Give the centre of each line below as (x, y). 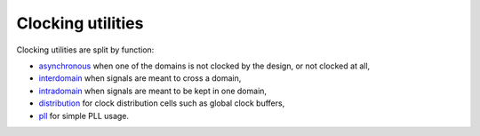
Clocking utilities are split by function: (85, 50)
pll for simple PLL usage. (84, 116)
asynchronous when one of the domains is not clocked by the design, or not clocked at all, (204, 66)
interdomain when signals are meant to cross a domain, (140, 78)
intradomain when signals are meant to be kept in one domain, (152, 91)
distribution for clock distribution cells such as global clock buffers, (162, 103)
